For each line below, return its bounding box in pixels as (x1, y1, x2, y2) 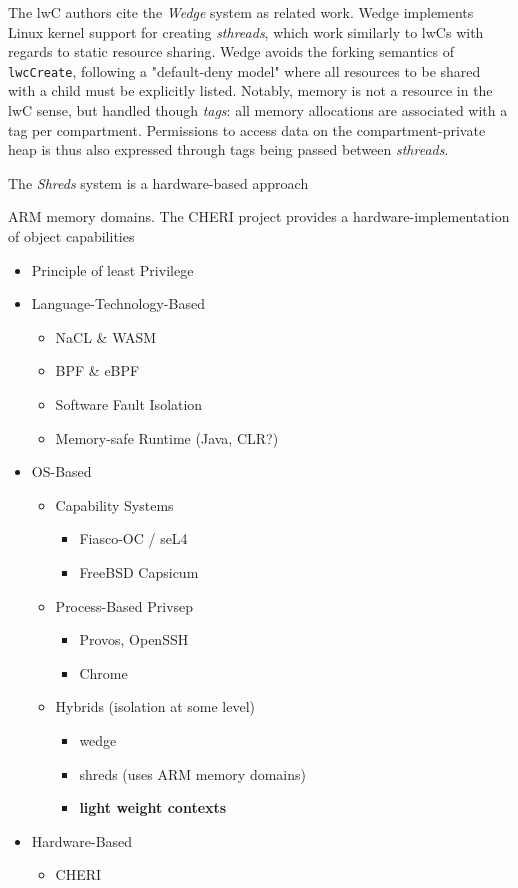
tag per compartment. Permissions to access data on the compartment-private (8, 119, 486, 140)
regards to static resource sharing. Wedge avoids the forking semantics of (8, 41, 455, 62)
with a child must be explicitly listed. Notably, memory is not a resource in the (8, 80, 493, 101)
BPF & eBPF (55, 360, 140, 381)
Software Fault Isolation (55, 393, 203, 414)
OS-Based (31, 461, 92, 482)
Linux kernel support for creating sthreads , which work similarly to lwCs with (8, 21, 484, 42)
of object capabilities (8, 226, 135, 246)
